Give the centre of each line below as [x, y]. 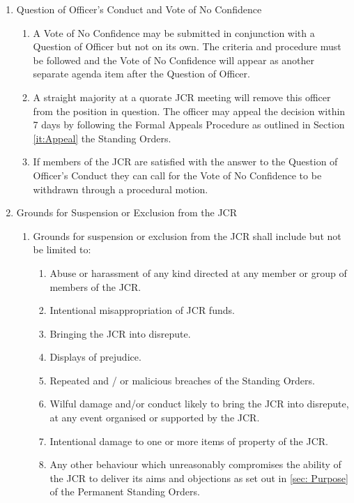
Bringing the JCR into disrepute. [120, 333]
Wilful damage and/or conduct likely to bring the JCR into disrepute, [199, 404]
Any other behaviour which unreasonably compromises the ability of [195, 464]
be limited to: [62, 249]
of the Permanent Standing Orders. [125, 491]
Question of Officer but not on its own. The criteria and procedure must [187, 46]
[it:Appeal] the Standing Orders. [102, 138]
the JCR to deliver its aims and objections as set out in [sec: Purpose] [199, 478]
